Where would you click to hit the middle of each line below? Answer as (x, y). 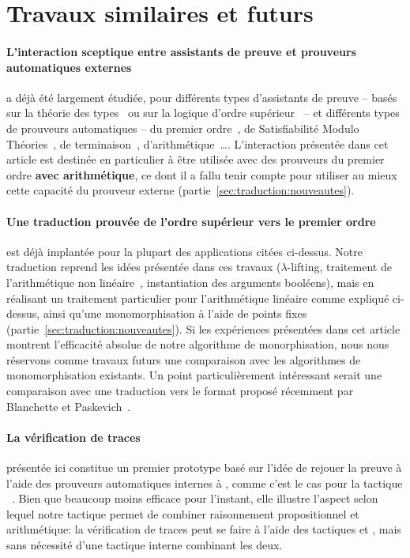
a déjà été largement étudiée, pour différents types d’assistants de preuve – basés (202, 97)
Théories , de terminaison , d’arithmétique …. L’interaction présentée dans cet (197, 143)
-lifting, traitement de (339, 267)
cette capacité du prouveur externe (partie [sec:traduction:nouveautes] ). (181, 190)
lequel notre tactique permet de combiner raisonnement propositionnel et (183, 513)
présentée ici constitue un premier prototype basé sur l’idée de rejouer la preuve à (204, 468)
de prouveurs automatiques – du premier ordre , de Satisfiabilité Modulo (183, 128)
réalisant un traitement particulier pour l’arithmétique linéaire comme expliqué (198, 298)
